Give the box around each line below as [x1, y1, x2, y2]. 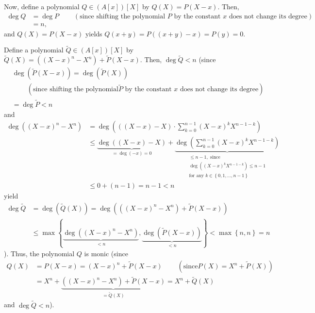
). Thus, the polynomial [4, 248, 75, 259]
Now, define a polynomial [4, 1, 80, 11]
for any [189, 173, 204, 178]
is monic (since [84, 248, 128, 259]
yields [85, 28, 102, 38]
